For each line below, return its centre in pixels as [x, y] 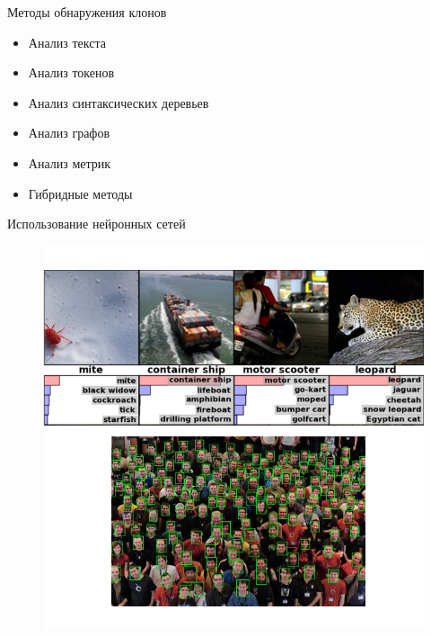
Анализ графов [69, 133]
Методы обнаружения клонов [87, 12]
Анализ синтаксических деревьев [119, 102]
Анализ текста [67, 42]
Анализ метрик [70, 162]
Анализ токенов [71, 72]
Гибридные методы [80, 193]
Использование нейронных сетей [97, 224]
